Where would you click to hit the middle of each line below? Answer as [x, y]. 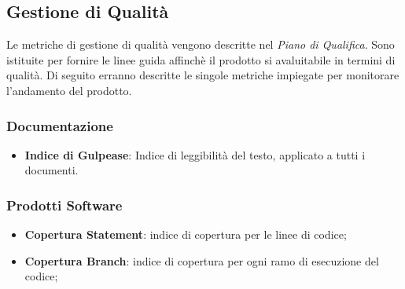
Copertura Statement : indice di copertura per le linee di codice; [186, 234]
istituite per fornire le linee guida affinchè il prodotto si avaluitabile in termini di [201, 59]
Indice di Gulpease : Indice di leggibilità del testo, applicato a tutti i [195, 154]
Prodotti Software [64, 205]
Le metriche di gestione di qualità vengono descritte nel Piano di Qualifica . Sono [201, 44]
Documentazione [60, 125]
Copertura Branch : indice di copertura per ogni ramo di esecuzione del [202, 260]
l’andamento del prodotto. [69, 90]
